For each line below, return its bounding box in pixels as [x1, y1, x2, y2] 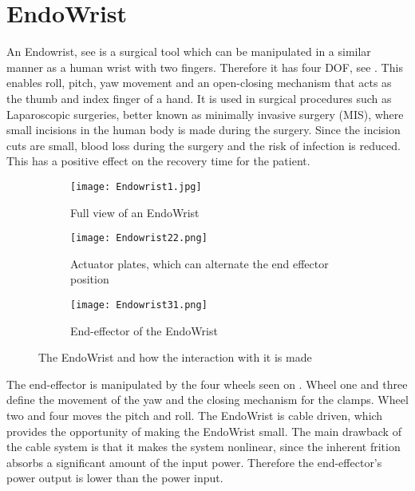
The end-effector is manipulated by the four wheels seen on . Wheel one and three [6, 375, 408, 392]
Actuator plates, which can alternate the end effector [70, 255, 329, 271]
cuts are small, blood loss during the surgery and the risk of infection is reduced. [6, 137, 401, 153]
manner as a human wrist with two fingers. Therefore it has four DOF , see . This [6, 58, 403, 75]
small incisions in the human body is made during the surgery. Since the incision [6, 121, 401, 138]
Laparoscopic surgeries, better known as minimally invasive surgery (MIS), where [6, 105, 404, 122]
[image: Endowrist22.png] [70, 232, 207, 244]
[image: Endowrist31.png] [70, 299, 207, 311]
